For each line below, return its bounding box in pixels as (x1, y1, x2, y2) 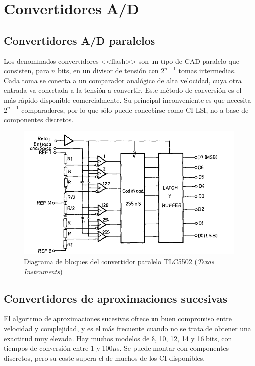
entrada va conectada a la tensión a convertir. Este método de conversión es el (4, 85, 242, 95)
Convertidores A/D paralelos (4, 32, 155, 48)
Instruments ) (24, 266, 63, 276)
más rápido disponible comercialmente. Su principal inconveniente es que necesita (4, 94, 251, 105)
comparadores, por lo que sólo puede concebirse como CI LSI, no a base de (21, 104, 249, 115)
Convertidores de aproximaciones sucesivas (4, 290, 228, 305)
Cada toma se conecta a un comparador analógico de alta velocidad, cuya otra (4, 75, 242, 85)
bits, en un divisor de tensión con (57, 65, 159, 76)
